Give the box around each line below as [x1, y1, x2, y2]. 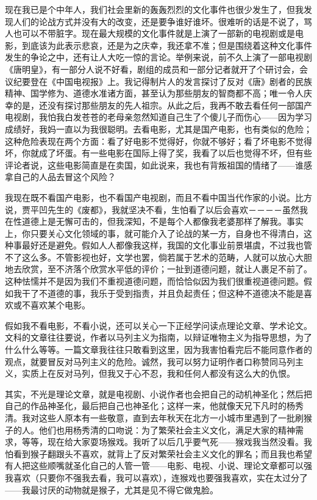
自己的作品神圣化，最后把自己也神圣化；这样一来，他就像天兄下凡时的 [5, 399, 287, 412]
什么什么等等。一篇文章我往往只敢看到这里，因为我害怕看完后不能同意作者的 [5, 343, 312, 356]
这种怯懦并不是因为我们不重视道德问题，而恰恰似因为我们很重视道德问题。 [5, 275, 304, 288]
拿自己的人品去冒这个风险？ [5, 170, 116, 183]
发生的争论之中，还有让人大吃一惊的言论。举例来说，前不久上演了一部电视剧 [5, 51, 312, 63]
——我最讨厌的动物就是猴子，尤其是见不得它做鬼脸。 [5, 483, 218, 496]
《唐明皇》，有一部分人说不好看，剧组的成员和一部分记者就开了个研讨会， [5, 62, 299, 75]
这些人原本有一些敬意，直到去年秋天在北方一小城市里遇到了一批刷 [38, 411, 304, 424]
